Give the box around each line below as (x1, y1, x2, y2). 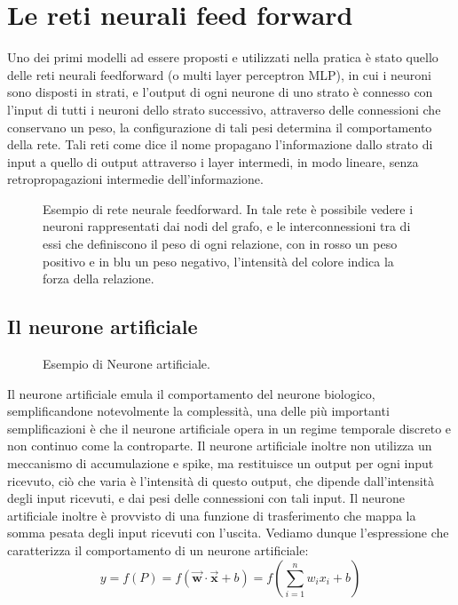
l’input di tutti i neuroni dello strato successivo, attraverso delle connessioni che (7, 100, 441, 118)
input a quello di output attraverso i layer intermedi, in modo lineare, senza (7, 152, 419, 171)
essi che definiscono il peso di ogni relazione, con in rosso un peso (43, 235, 398, 253)
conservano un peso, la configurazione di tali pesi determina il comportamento (7, 117, 432, 136)
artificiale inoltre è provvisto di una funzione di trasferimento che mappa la (7, 505, 416, 524)
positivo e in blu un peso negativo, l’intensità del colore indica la (43, 251, 394, 270)
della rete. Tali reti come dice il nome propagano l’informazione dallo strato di (7, 135, 433, 154)
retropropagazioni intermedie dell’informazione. (7, 170, 264, 188)
